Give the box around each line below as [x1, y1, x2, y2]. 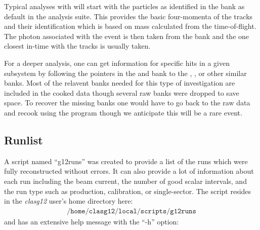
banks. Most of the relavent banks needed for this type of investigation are [4, 78, 235, 88]
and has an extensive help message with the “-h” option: [4, 216, 179, 226]
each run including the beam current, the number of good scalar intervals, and [4, 175, 247, 186]
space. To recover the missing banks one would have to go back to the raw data [4, 97, 250, 108]
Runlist [4, 132, 43, 147]
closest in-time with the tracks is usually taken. [4, 41, 151, 51]
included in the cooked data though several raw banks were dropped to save [4, 87, 239, 98]
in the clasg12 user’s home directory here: [4, 196, 133, 206]
